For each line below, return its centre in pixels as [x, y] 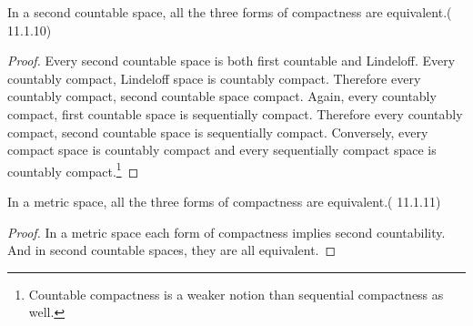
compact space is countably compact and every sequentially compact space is [222, 150]
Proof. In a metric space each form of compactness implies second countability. [226, 232]
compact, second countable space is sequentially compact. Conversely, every [218, 132]
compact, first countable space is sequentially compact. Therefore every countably [235, 113]
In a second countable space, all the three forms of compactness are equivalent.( [230, 12]
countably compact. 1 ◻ [73, 169]
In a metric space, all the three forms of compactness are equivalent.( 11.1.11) [224, 201]
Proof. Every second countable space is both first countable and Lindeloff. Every [231, 61]
